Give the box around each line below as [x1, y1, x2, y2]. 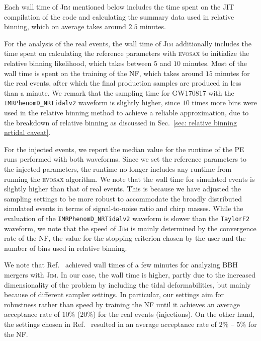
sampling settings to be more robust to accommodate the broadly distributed [4, 193, 242, 203]
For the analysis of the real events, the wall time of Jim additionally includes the [4, 38, 251, 48]
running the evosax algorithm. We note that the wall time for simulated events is [4, 173, 255, 184]
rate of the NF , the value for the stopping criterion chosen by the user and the [4, 233, 246, 243]
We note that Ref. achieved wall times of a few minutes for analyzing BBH [4, 259, 238, 270]
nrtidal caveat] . [4, 127, 51, 138]
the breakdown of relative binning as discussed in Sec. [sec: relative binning [4, 117, 237, 127]
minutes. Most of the [183, 57, 247, 68]
